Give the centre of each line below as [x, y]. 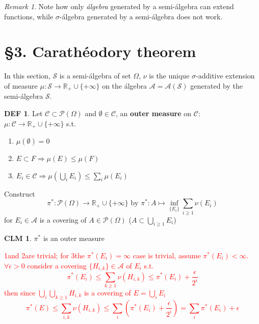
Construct [20, 193]
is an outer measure [74, 238]
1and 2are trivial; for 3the [45, 255]
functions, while [29, 16]
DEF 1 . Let [23, 113]
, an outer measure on [154, 113]
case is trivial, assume [167, 255]
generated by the [217, 85]
